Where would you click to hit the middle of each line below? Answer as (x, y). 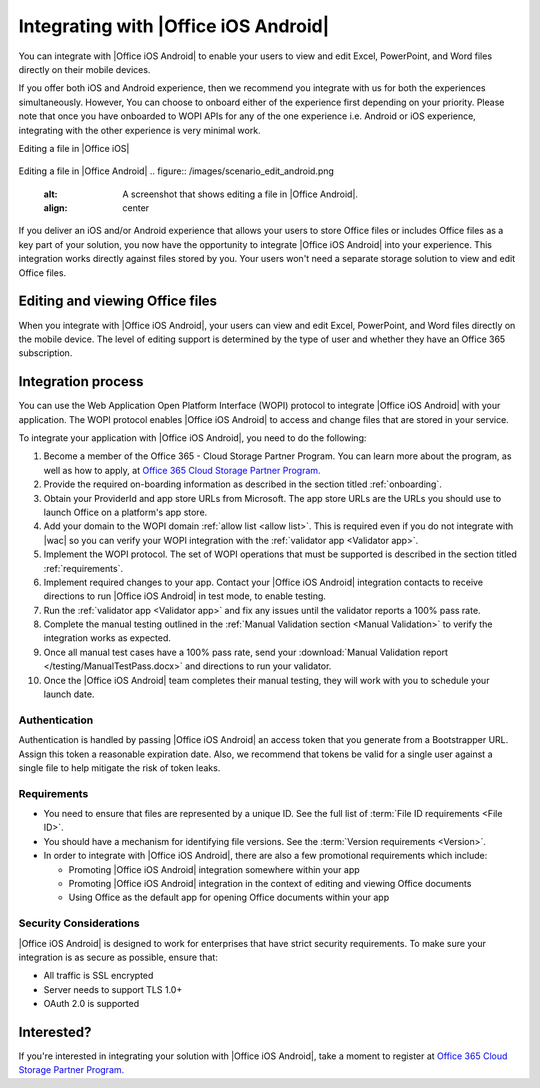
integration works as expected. (107, 638)
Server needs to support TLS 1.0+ (113, 989)
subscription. (45, 353)
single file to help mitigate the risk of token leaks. (119, 767)
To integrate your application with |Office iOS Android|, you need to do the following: (192, 438)
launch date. (69, 694)
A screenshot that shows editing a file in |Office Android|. (240, 194)
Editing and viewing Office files (118, 301)
